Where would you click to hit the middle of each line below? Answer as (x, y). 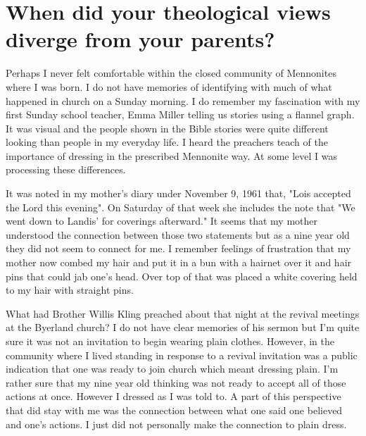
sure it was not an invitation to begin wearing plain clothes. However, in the (170, 341)
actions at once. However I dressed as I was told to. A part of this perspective (173, 396)
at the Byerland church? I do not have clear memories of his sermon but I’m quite (183, 327)
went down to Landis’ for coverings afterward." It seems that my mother (162, 221)
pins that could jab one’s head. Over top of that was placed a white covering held (182, 276)
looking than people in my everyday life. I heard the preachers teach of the (167, 142)
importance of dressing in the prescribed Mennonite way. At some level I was (172, 155)
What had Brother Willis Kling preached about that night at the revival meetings (183, 313)
